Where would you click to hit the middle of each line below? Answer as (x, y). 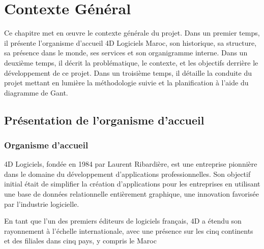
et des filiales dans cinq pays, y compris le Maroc (80, 241)
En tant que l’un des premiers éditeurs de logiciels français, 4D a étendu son (123, 221)
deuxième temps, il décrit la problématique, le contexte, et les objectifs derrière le (131, 62)
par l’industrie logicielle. (42, 204)
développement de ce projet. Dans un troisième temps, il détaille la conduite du (128, 72)
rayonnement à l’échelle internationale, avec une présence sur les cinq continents (129, 230)
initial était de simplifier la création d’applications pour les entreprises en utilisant (132, 184)
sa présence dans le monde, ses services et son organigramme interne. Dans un (126, 53)
